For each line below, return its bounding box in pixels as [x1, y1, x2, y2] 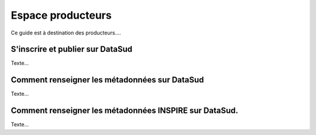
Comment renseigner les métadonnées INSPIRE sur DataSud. [11, 106, 239, 116]
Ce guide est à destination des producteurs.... [11, 29, 121, 36]
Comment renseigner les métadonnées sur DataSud [11, 75, 204, 85]
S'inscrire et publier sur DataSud [11, 44, 133, 54]
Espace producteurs [11, 9, 112, 22]
